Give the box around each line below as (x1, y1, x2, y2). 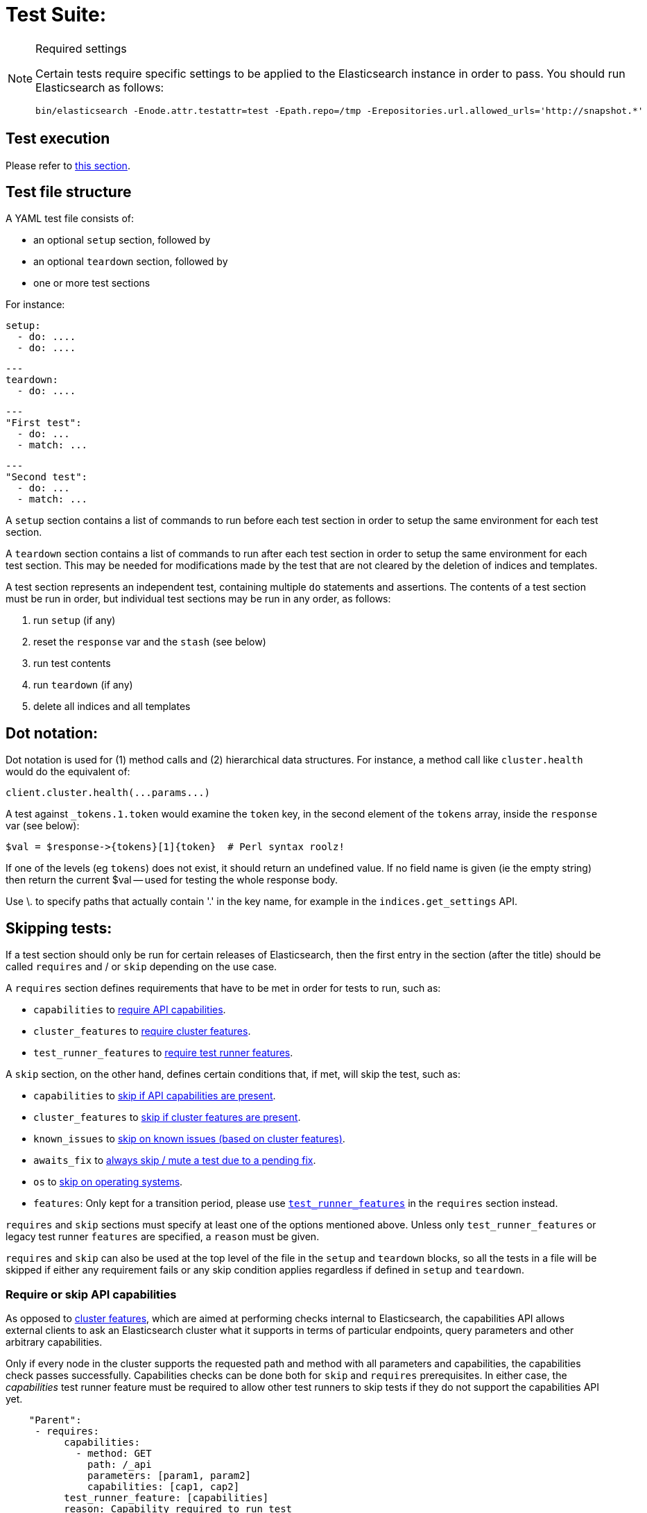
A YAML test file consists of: (6, 212, 135, 225)
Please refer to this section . (6, 159, 130, 171)
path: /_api (87, 1458, 152, 1470)
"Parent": (28, 1414, 82, 1426)
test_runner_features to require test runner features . (33, 1047, 293, 1059)
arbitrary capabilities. (6, 1335, 103, 1348)
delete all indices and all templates (33, 700, 191, 713)
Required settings (35, 41, 127, 56)
